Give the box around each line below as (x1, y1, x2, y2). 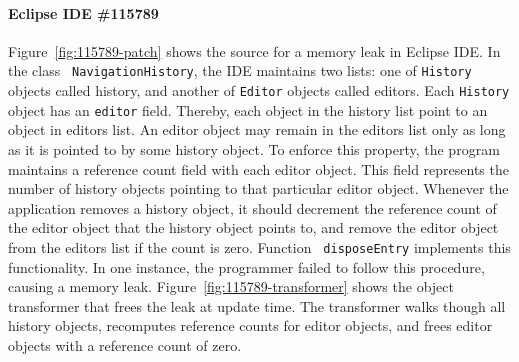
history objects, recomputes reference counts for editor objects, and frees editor (8, 315, 493, 336)
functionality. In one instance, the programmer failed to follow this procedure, (8, 256, 485, 277)
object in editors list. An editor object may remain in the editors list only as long (8, 119, 506, 140)
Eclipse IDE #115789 (8, 2, 159, 23)
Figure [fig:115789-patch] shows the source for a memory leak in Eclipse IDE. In (8, 40, 501, 61)
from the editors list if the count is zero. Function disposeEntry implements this (8, 236, 511, 257)
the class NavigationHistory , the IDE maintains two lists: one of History (8, 60, 472, 81)
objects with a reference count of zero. (8, 334, 242, 355)
